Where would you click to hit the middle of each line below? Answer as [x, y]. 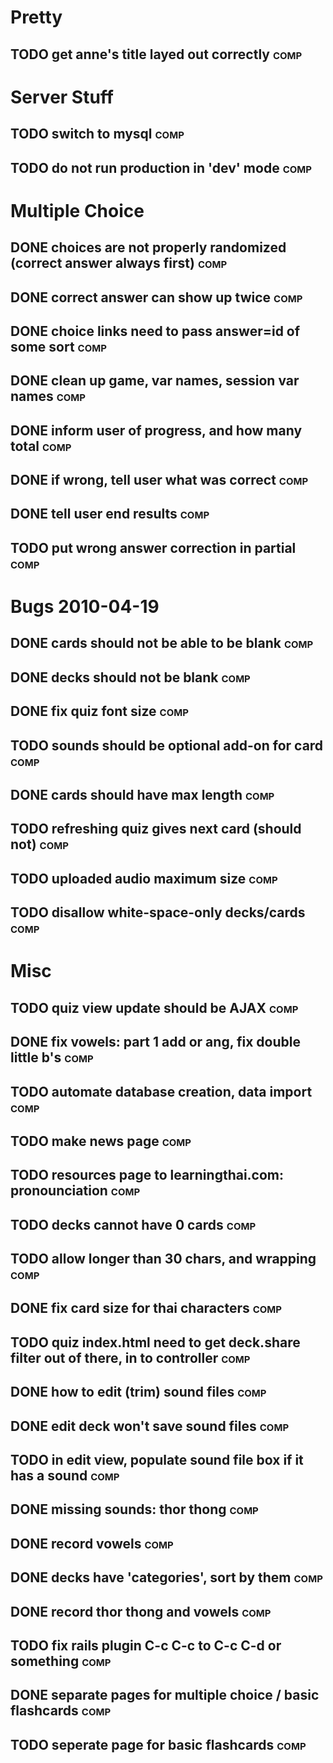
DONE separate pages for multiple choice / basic [165, 1695]
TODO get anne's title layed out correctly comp [156, 54]
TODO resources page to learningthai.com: [147, 1175]
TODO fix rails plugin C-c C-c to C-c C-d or [146, 1645]
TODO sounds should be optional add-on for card [167, 745]
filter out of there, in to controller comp [130, 1357]
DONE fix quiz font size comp [99, 711]
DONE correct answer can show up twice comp [156, 297]
